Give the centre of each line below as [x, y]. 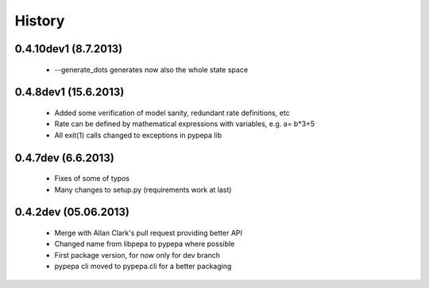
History [40, 21]
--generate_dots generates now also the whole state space [151, 69]
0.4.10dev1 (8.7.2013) [69, 49]
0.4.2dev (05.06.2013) [72, 212]
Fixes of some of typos [92, 179]
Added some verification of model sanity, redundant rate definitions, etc [172, 113]
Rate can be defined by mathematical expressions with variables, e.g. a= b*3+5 [185, 124]
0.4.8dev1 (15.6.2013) [70, 92]
